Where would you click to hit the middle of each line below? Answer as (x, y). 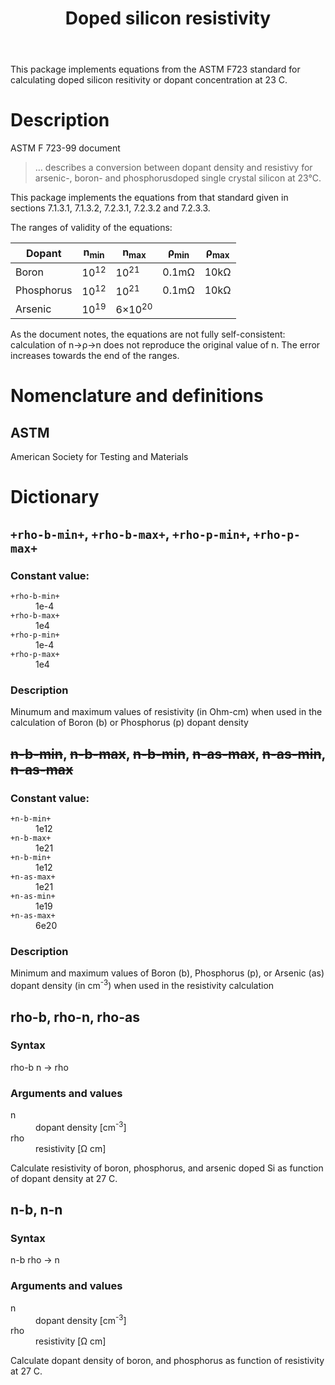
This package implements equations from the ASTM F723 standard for (155, 69)
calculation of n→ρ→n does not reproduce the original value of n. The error (165, 345)
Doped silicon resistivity (168, 18)
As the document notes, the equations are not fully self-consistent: (148, 334)
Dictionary (55, 497)
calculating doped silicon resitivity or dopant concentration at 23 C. (149, 80)
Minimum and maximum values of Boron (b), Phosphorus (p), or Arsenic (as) (167, 973)
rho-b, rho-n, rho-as (75, 1017)
